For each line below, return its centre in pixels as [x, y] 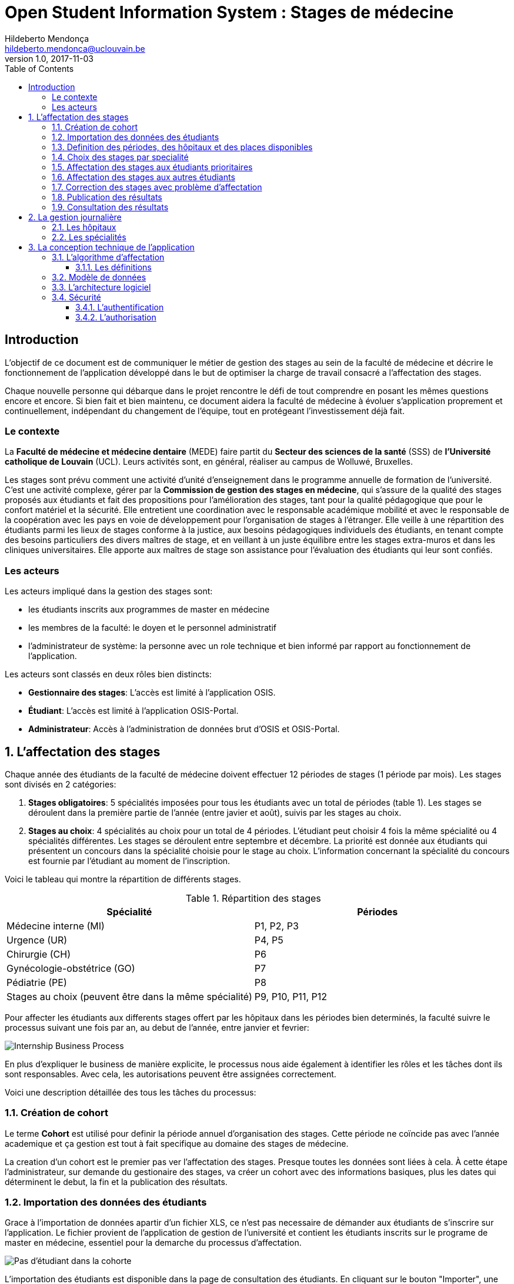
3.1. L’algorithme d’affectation [108, 257]
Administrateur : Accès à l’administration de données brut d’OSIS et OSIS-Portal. [184, 729]
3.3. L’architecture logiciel [101, 287]
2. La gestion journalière [75, 217]
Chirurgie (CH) [39, 954]
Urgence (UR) [37, 940]
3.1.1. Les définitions [114, 267]
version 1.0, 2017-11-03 [49, 58]
